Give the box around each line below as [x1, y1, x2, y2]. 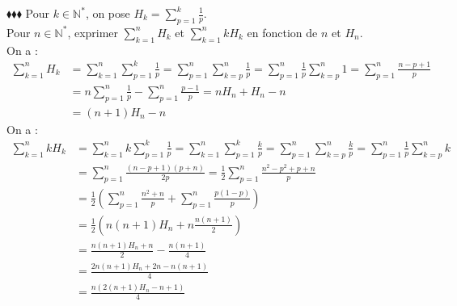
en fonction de [247, 23, 318, 40]
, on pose [85, 5, 130, 21]
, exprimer [67, 23, 119, 40]
